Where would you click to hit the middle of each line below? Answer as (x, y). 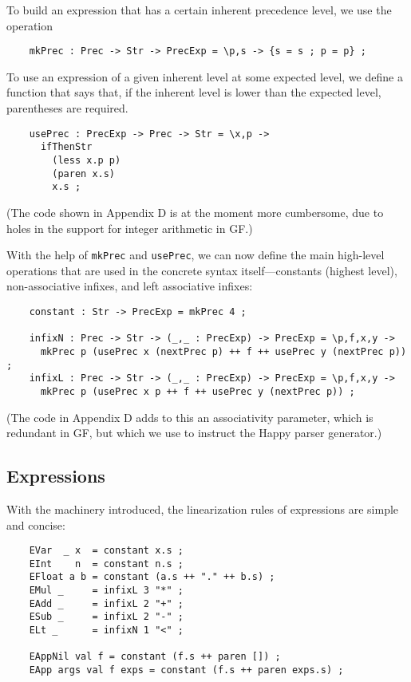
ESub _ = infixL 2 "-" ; (106, 617)
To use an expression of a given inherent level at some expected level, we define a (205, 76)
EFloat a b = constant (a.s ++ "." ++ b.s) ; (152, 577)
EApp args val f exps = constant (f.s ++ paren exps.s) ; (186, 670)
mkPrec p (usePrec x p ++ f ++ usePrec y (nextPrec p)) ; (198, 391)
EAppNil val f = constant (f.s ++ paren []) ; (155, 657)
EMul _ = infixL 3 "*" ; (106, 591)
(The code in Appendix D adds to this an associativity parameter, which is (190, 417)
